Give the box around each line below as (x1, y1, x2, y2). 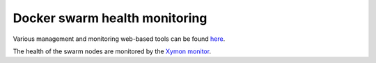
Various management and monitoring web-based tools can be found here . (13, 35, 226, 43)
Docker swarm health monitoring (13, 10, 207, 26)
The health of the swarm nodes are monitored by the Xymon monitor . (13, 47, 212, 55)
